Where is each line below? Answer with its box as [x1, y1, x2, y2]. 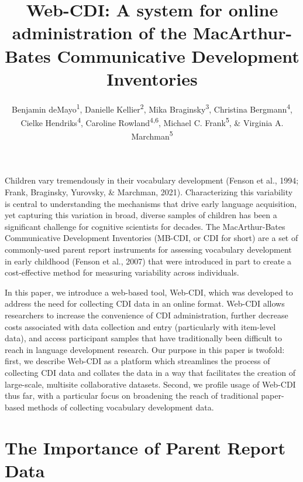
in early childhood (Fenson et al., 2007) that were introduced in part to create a [5, 254, 292, 267]
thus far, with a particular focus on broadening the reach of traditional [5, 389, 259, 402]
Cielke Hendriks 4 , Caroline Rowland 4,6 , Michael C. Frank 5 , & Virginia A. [20, 114, 284, 128]
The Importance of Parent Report [5, 435, 286, 459]
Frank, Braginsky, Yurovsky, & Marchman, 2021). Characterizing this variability [5, 186, 293, 198]
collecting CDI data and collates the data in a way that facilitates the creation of [5, 366, 295, 378]
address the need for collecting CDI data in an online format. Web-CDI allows [5, 297, 285, 310]
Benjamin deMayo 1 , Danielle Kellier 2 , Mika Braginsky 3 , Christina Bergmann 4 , [12, 101, 292, 115]
